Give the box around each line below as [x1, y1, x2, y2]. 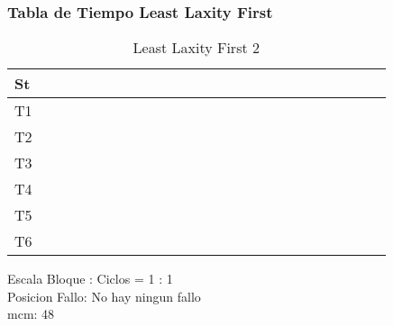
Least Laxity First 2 [133, 37, 260, 59]
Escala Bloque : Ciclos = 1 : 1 [7, 269, 173, 288]
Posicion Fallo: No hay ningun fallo [7, 286, 201, 305]
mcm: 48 [7, 304, 55, 323]
